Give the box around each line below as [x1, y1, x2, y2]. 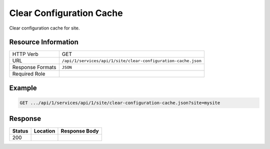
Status [12, 127, 28, 134]
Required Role [12, 70, 45, 77]
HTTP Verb [12, 50, 38, 57]
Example [9, 83, 37, 92]
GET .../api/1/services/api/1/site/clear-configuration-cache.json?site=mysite [19, 100, 220, 106]
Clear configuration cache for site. [9, 25, 80, 31]
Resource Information [9, 38, 78, 46]
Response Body [60, 127, 99, 134]
